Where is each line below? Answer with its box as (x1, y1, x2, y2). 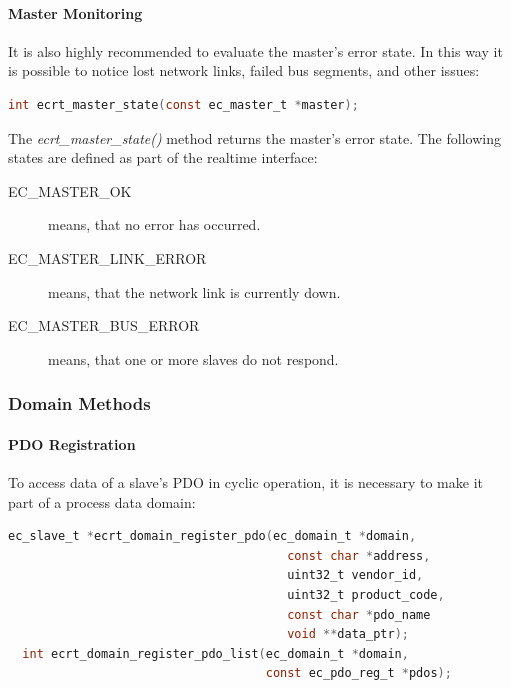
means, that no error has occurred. (48, 214, 261, 235)
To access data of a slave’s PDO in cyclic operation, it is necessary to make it (8, 471, 483, 492)
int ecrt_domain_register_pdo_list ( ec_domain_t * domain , (22, 646, 409, 661)
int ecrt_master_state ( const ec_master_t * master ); (8, 97, 359, 112)
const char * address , (287, 548, 431, 563)
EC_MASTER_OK (8, 180, 132, 201)
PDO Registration (8, 433, 136, 454)
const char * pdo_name (287, 607, 431, 622)
